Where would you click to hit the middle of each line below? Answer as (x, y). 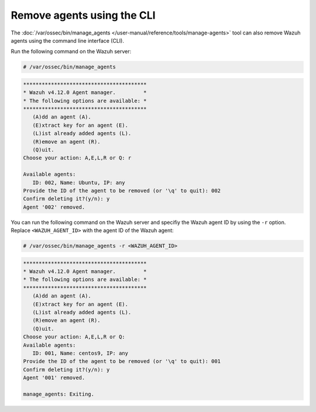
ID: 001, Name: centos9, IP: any (80, 353)
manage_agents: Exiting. (59, 394)
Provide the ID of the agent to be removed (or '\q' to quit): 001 (122, 361)
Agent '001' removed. (54, 378)
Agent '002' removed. (54, 207)
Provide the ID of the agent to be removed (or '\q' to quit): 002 (122, 191)
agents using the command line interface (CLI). (68, 40)
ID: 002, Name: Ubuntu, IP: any (79, 182)
